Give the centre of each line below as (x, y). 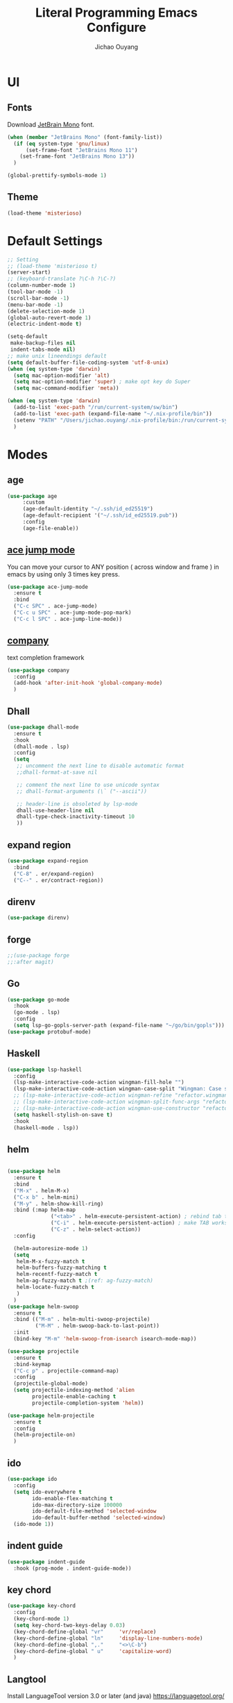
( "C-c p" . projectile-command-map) (66, 1371)
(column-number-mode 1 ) (42, 285)
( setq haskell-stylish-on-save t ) (63, 1115)
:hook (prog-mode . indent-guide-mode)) (72, 1568)
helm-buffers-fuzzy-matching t (62, 1268)
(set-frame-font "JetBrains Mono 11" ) (81, 150)
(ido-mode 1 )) (34, 1525)
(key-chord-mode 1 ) (42, 1619)
